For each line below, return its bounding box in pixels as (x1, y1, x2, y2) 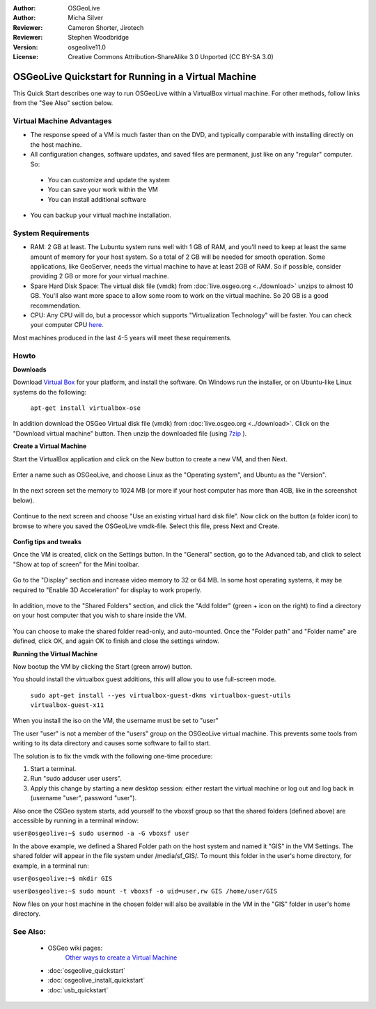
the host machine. (30, 140, 82, 149)
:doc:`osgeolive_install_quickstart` (47, 976, 146, 985)
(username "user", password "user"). (30, 794, 137, 802)
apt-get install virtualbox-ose (30, 404, 141, 412)
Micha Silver (68, 14, 104, 22)
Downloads (13, 365, 47, 374)
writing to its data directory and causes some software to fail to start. (13, 739, 211, 747)
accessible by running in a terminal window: (13, 816, 139, 825)
